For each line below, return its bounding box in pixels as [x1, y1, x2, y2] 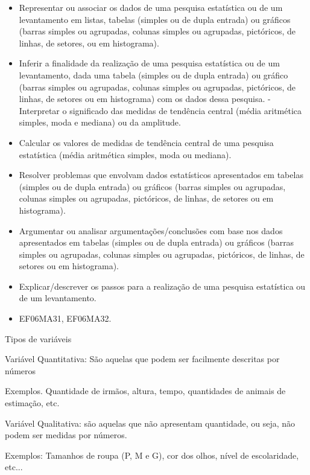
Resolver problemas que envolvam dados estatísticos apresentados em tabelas [19, 168, 303, 181]
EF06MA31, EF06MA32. [19, 312, 112, 325]
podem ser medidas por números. [5, 429, 127, 441]
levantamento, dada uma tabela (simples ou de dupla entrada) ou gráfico [19, 68, 288, 81]
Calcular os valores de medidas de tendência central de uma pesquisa [19, 136, 274, 148]
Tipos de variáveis [5, 332, 72, 345]
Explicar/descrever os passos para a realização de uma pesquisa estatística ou [19, 279, 306, 292]
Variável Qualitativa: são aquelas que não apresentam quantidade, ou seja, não [5, 416, 296, 429]
